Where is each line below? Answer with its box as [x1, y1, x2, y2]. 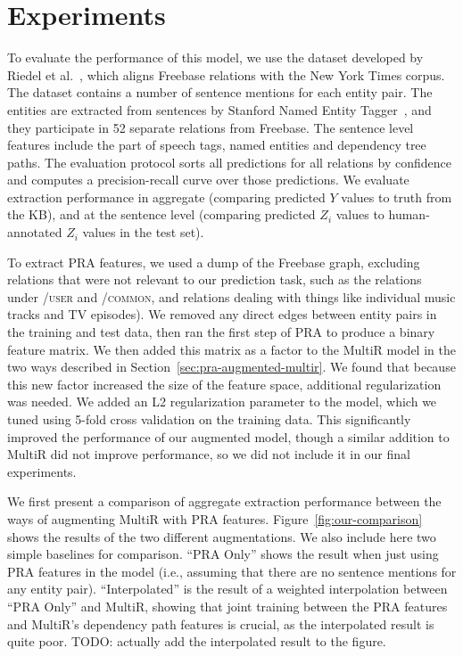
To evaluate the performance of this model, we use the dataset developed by [7, 48, 424, 67]
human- [388, 205, 430, 224]
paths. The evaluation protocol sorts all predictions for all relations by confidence [7, 152, 451, 171]
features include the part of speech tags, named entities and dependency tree [7, 135, 426, 154]
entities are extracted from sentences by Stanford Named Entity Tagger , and [7, 100, 432, 119]
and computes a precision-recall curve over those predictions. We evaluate [7, 170, 409, 189]
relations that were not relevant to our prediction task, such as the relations [7, 270, 422, 289]
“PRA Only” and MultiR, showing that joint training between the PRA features [7, 596, 448, 615]
